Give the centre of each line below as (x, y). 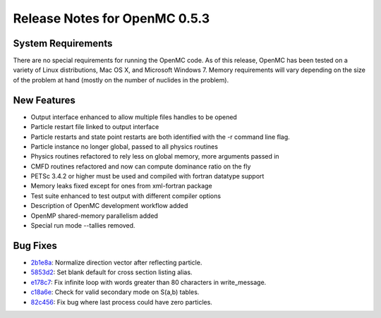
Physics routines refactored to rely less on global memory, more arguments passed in (155, 157)
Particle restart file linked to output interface (95, 127)
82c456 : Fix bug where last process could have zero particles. (122, 302)
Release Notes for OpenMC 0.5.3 (111, 18)
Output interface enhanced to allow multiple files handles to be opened (134, 117)
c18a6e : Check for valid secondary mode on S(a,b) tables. (115, 292)
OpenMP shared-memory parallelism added (95, 216)
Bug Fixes (35, 246)
